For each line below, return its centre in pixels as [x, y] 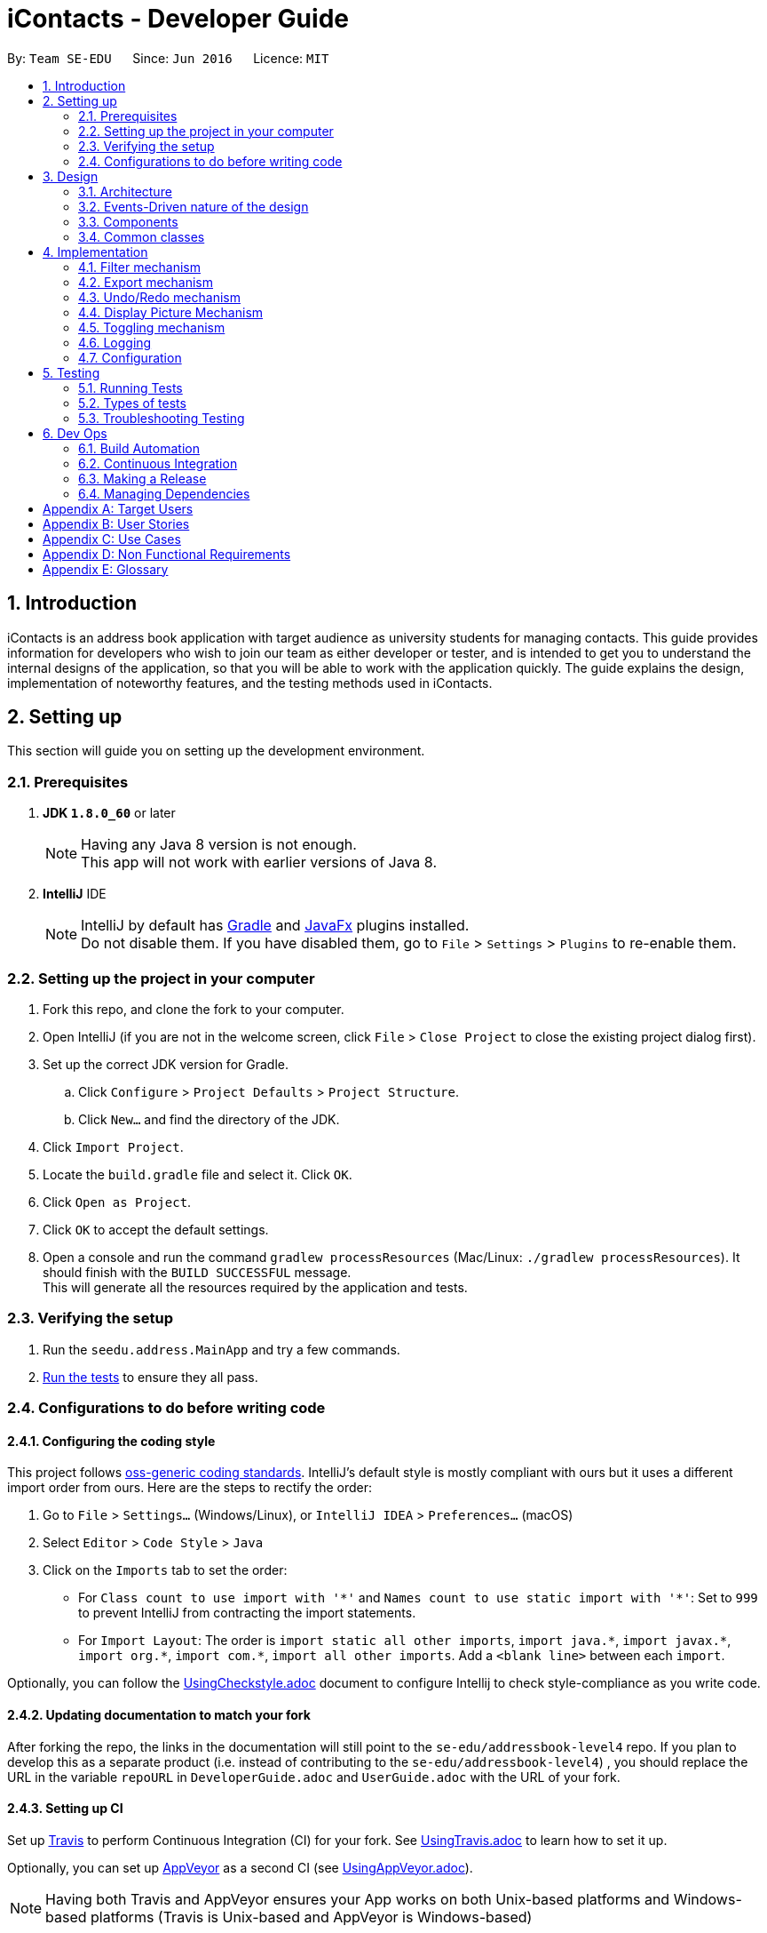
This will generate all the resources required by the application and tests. [255, 1287]
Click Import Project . [113, 1146]
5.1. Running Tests [130, 387]
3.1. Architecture [125, 191]
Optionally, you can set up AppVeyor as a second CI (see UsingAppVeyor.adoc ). [240, 1867]
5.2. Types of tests [132, 403]
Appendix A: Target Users [118, 508]
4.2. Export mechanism [146, 282]
